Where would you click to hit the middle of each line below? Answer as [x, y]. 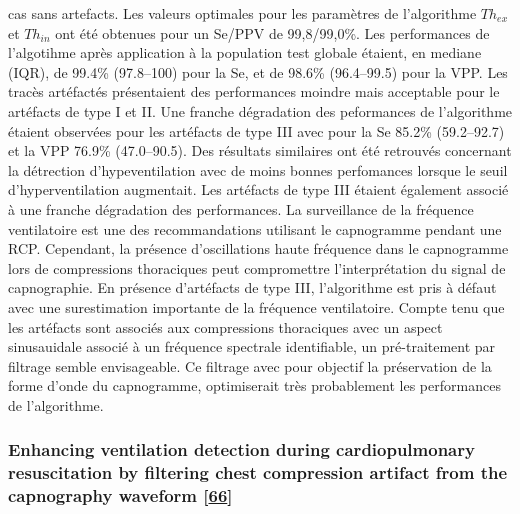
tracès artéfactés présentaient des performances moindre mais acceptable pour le [254, 91]
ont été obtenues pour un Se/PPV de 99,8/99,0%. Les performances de [272, 32]
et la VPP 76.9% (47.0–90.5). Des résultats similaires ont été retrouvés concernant [260, 150]
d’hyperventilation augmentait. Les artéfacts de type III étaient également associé [258, 189]
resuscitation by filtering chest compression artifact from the [258, 472]
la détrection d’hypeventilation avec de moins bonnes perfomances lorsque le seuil [258, 169]
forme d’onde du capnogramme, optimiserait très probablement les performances [254, 385]
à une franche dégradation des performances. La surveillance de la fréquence [241, 208]
